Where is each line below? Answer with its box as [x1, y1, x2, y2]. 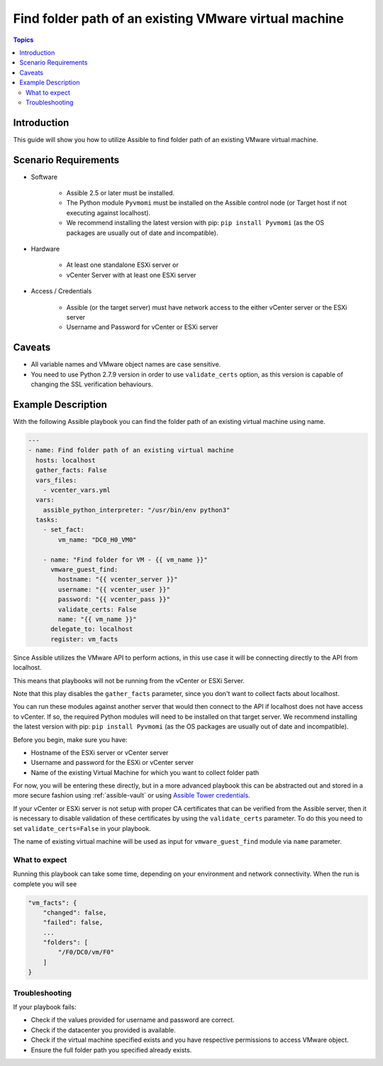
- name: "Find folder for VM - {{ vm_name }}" [43, 555, 209, 564]
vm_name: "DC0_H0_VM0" [57, 535, 138, 543]
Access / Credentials [30, 287, 92, 295]
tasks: [35, 516, 59, 524]
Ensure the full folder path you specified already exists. [30, 1045, 192, 1054]
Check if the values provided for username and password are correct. [30, 1016, 235, 1024]
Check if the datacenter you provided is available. [30, 1026, 177, 1034]
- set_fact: [43, 526, 85, 534]
